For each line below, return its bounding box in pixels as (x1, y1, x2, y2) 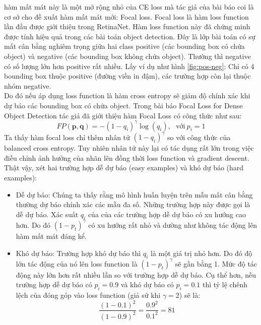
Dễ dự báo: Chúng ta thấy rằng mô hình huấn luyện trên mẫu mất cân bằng (16, 189, 253, 200)
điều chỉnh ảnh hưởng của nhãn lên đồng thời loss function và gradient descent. (4, 152, 249, 163)
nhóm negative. (4, 80, 51, 91)
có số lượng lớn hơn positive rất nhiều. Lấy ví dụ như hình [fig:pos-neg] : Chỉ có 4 (4, 60, 254, 71)
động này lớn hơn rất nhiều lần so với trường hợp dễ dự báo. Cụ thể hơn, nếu (16, 269, 256, 280)
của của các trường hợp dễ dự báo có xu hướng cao (88, 209, 246, 219)
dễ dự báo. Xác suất (16, 209, 79, 219)
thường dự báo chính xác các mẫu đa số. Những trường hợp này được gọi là (16, 199, 250, 210)
